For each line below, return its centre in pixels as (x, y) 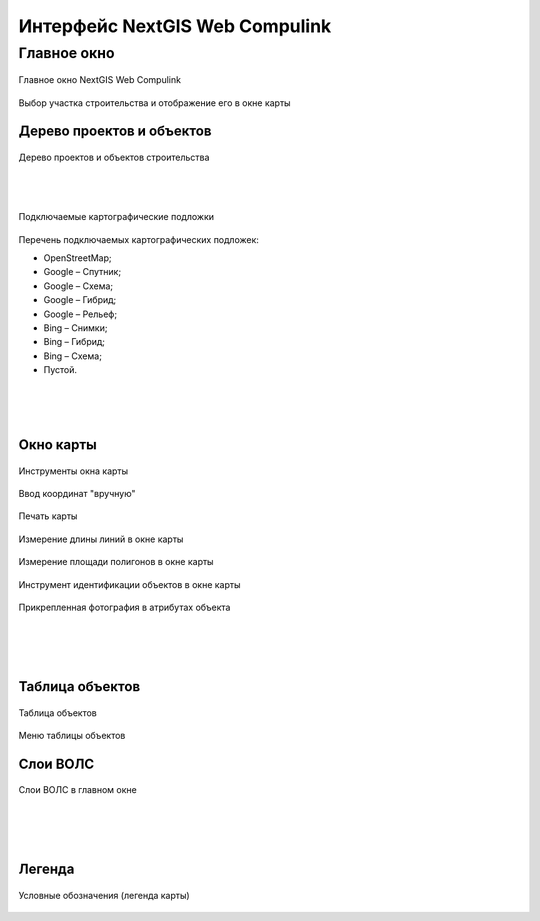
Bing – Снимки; (75, 327)
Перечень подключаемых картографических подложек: (139, 239)
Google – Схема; (78, 286)
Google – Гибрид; (80, 300)
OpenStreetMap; (77, 257)
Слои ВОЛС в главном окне (77, 790)
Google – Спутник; (82, 272)
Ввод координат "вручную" (77, 494)
